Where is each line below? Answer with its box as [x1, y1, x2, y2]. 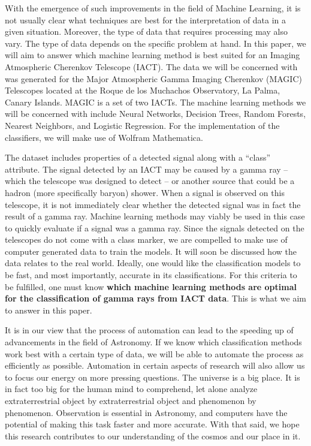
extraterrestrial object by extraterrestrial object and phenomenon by [5, 394, 256, 406]
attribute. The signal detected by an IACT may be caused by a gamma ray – [5, 162, 288, 175]
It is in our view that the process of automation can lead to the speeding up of [5, 324, 294, 336]
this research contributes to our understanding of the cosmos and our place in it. [5, 429, 301, 442]
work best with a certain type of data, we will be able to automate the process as [5, 347, 304, 360]
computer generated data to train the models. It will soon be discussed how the [5, 245, 297, 257]
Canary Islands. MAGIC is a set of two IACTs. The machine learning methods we [5, 95, 306, 108]
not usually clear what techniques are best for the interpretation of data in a [5, 13, 286, 26]
